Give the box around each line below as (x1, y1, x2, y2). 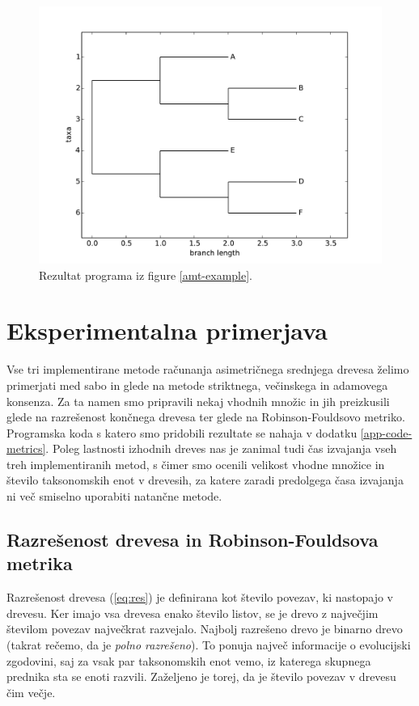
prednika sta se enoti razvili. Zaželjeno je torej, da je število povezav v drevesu (6, 668, 396, 685)
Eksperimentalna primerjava (6, 314, 328, 347)
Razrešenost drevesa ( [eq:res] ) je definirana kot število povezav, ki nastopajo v (6, 589, 393, 606)
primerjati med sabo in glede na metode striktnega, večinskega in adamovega (6, 376, 388, 393)
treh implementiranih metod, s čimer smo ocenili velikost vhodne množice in (6, 455, 385, 472)
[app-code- (360, 424, 413, 441)
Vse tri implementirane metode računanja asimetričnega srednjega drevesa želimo (6, 361, 409, 378)
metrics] (6, 440, 46, 457)
